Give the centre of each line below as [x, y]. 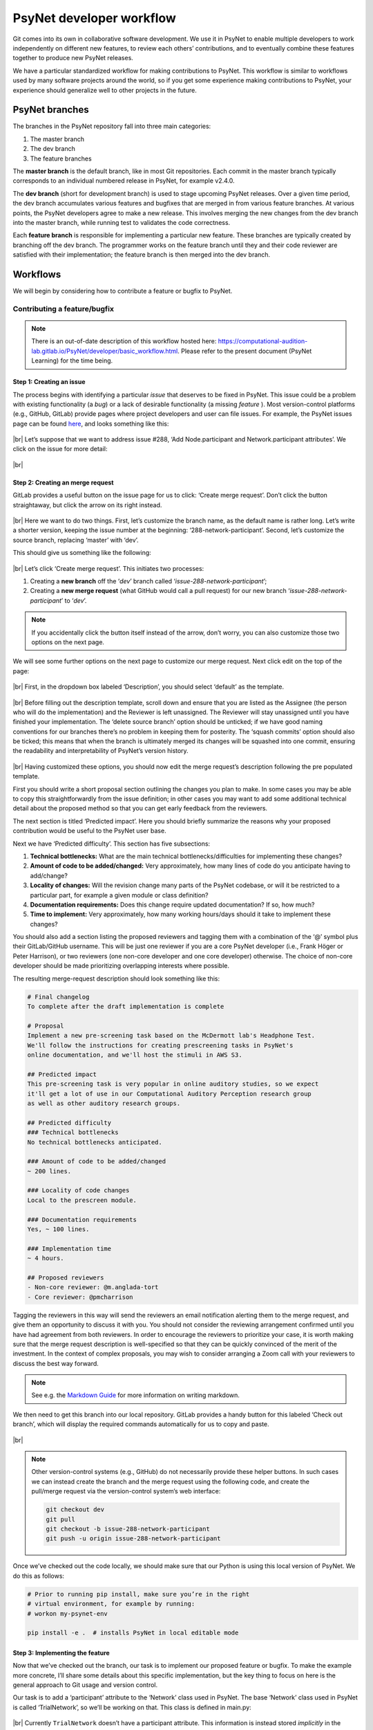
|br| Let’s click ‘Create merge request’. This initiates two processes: [108, 568]
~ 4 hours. [46, 1258]
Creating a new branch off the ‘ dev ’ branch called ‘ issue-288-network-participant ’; [149, 581]
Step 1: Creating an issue [49, 382]
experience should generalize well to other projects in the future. [105, 90]
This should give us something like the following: [82, 553]
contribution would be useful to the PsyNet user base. [89, 831]
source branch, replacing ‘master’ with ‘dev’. [76, 540]
